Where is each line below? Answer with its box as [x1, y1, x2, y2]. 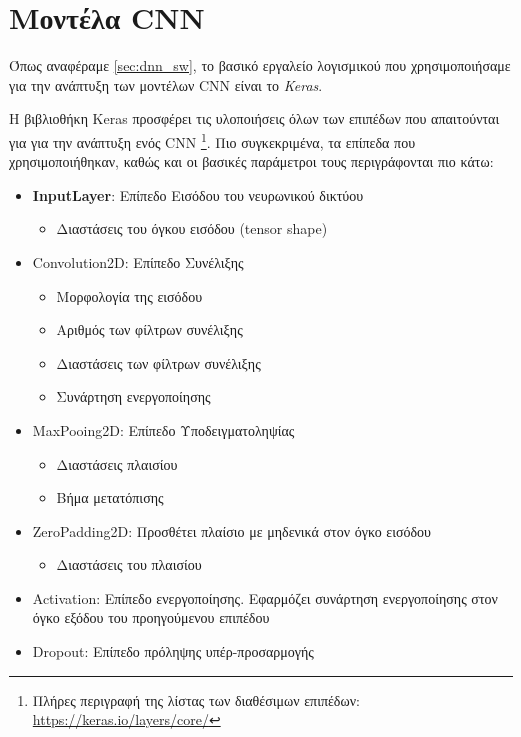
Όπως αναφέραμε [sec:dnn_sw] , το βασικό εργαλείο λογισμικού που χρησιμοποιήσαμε [9, 55, 511, 76]
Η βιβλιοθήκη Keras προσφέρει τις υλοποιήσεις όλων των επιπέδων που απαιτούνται [9, 108, 500, 129]
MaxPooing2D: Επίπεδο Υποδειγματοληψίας [32, 419, 295, 440]
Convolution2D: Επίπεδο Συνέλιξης [32, 251, 244, 272]
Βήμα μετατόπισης [56, 487, 164, 508]
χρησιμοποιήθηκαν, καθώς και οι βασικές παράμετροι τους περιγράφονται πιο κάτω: [9, 151, 494, 172]
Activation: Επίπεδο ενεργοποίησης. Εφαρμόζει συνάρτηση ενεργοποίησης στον [32, 587, 498, 608]
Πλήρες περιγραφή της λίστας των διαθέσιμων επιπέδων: [32, 689, 360, 710]
